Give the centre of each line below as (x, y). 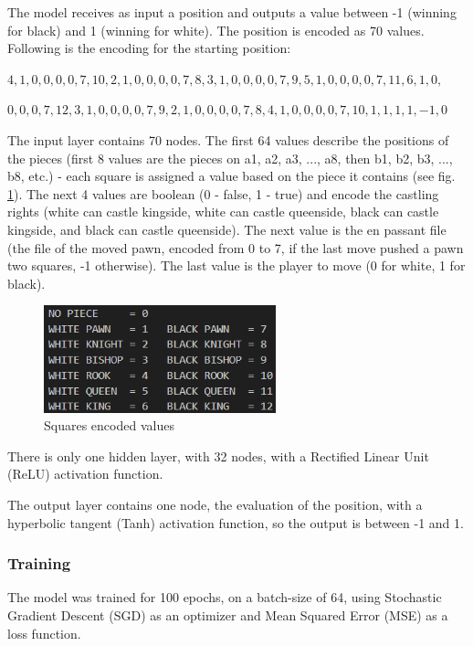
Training (39, 563)
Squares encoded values (109, 425)
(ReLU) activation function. (85, 474)
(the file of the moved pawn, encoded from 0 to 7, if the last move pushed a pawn (236, 247)
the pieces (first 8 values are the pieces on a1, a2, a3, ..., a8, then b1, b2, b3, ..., (230, 158)
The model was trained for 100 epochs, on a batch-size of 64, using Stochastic (225, 597)
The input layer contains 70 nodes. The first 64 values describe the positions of (228, 139)
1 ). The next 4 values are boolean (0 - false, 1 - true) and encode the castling (223, 193)
